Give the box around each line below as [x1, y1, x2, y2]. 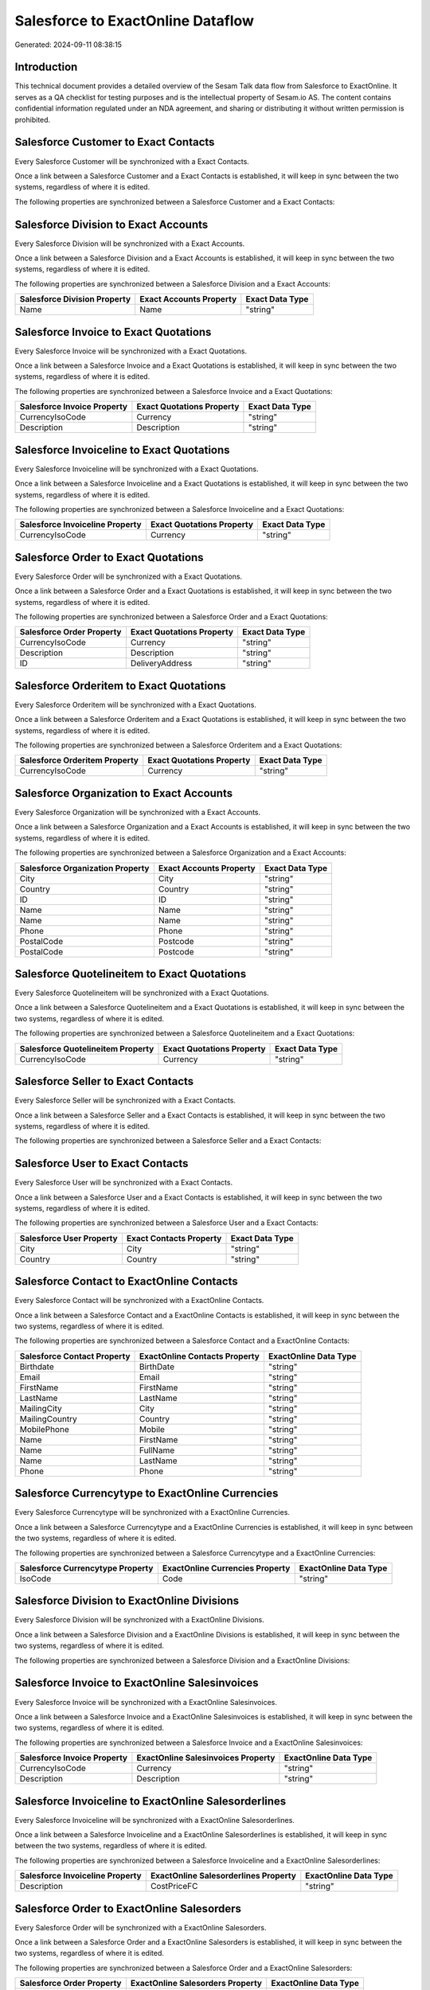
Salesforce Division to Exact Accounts [14, 217, 209, 231]
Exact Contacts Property [126, 1232, 222, 1243]
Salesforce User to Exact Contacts [14, 1157, 189, 1170]
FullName [139, 1445, 175, 1456]
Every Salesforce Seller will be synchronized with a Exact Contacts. [14, 1095, 236, 1106]
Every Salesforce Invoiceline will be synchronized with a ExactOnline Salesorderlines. [14, 1815, 295, 1824]
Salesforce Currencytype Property [19, 1563, 154, 1574]
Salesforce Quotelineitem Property [19, 1043, 154, 1054]
